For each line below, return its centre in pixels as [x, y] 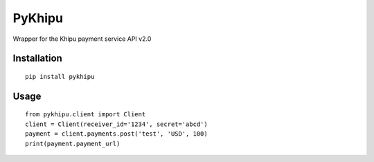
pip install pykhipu [60, 76]
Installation [37, 58]
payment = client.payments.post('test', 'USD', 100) [116, 134]
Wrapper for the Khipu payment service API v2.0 [82, 39]
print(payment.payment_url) [73, 143]
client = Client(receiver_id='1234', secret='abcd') [116, 124]
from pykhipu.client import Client [86, 115]
